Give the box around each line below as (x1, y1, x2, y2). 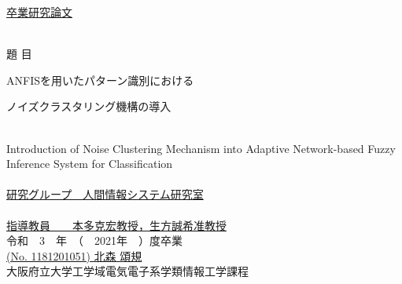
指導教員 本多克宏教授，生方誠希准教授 (6, 217, 227, 233)
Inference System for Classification (6, 155, 173, 172)
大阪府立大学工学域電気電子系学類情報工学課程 (6, 263, 249, 279)
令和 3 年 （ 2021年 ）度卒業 (6, 232, 183, 249)
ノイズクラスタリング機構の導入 (6, 98, 171, 115)
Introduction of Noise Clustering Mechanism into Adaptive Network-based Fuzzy (6, 140, 396, 156)
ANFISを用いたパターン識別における (6, 71, 194, 88)
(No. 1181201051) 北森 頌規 (6, 247, 142, 264)
